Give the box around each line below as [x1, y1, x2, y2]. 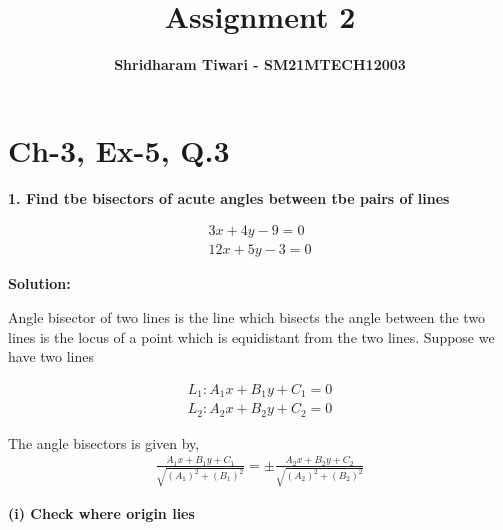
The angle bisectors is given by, [8, 432, 200, 453]
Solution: [8, 273, 71, 294]
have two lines [8, 346, 95, 367]
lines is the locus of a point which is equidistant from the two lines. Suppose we [8, 326, 495, 347]
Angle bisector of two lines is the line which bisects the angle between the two [8, 306, 486, 327]
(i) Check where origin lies [8, 502, 195, 523]
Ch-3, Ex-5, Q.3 [8, 129, 230, 170]
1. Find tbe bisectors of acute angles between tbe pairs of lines [8, 187, 450, 208]
